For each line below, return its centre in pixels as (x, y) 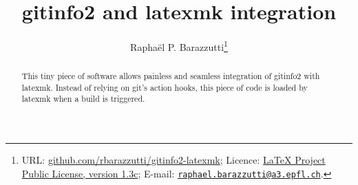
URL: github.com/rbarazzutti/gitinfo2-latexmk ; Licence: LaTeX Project (173, 160)
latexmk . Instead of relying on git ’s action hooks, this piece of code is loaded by (165, 87)
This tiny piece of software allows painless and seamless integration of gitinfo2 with (171, 76)
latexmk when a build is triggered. (83, 99)
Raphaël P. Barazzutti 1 (179, 46)
